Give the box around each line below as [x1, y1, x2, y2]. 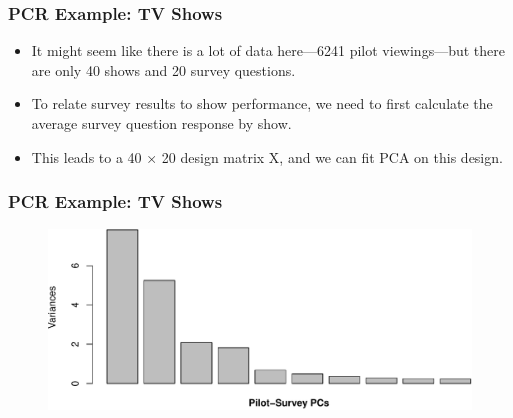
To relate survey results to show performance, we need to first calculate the [31, 93, 493, 114]
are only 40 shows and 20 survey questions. [31, 59, 296, 80]
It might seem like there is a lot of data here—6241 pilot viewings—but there [31, 40, 505, 61]
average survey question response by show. [31, 113, 292, 133]
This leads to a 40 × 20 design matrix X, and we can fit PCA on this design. [31, 146, 503, 167]
